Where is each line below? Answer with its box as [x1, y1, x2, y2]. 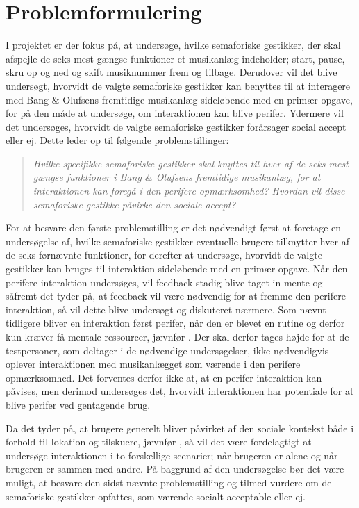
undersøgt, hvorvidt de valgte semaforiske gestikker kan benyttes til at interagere [6, 78, 351, 92]
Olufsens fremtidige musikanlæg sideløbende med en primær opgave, [62, 92, 353, 106]
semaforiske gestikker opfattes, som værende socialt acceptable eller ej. [6, 489, 306, 503]
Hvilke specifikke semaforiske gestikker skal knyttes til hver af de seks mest [33, 156, 349, 170]
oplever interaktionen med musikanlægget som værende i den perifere [6, 357, 301, 371]
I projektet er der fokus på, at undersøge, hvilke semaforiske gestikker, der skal [6, 38, 341, 52]
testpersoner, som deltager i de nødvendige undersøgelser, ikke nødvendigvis [6, 343, 329, 357]
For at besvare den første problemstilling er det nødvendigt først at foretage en [6, 220, 342, 235]
